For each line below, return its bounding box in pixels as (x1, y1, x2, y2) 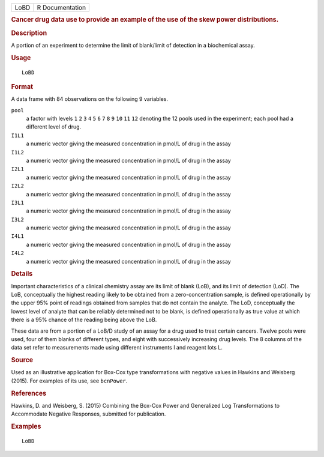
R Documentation (37, 4, 86, 11)
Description (11, 29, 47, 37)
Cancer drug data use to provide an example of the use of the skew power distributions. (11, 16, 279, 24)
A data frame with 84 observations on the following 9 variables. (11, 95, 168, 103)
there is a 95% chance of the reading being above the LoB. (11, 316, 157, 324)
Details (11, 270, 33, 278)
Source (11, 356, 34, 365)
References (11, 389, 47, 398)
